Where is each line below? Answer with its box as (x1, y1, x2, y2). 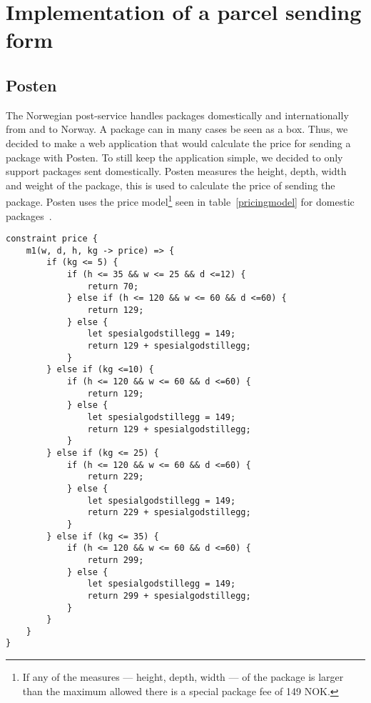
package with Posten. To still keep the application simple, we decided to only (6, 149, 343, 164)
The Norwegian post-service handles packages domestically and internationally (6, 107, 349, 122)
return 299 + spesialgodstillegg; (87, 590, 251, 601)
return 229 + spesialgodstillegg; (87, 507, 251, 518)
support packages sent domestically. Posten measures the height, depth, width (6, 164, 347, 179)
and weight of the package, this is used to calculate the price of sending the (6, 177, 335, 192)
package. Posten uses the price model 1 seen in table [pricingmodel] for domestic (6, 192, 355, 209)
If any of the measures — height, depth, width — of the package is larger (22, 669, 344, 684)
